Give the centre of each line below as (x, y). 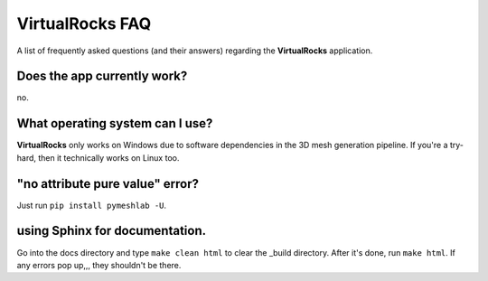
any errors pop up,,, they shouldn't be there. (99, 265)
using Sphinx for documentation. (112, 231)
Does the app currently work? (102, 76)
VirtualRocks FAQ (84, 23)
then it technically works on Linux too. (108, 157)
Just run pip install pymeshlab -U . (92, 205)
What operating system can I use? (115, 123)
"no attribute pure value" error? (108, 184)
